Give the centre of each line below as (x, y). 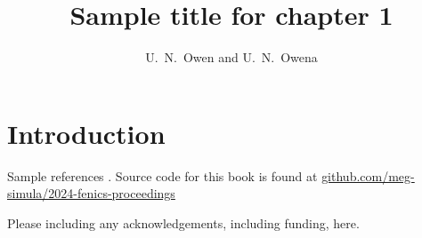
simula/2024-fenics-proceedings (91, 193)
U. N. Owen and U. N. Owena (231, 57)
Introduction (86, 133)
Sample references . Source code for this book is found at (162, 175)
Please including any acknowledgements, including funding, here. (183, 222)
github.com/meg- (368, 175)
